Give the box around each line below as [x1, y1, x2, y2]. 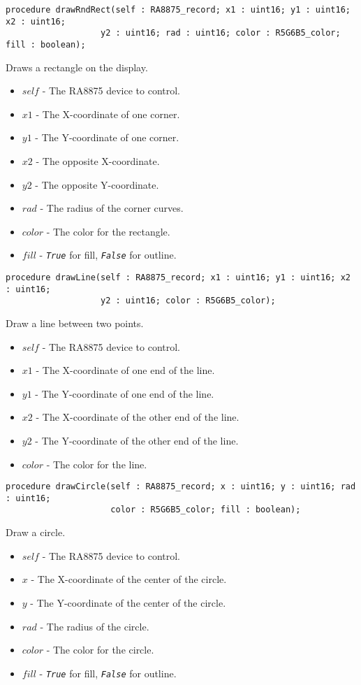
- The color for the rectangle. [46, 224, 170, 238]
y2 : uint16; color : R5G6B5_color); [101, 296, 276, 306]
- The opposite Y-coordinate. [35, 177, 159, 192]
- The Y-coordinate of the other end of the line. [35, 433, 239, 447]
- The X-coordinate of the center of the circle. [31, 572, 227, 586]
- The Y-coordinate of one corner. [35, 130, 179, 145]
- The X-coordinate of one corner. [36, 106, 180, 121]
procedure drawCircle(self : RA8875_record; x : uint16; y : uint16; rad [6, 482, 356, 492]
